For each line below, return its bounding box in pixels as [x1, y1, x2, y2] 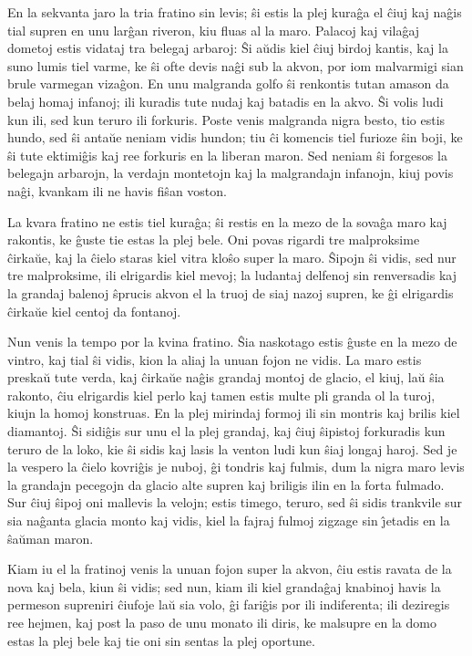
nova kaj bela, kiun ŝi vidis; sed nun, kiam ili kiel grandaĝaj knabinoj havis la [7, 577, 441, 596]
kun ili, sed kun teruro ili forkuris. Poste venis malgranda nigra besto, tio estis [7, 109, 446, 129]
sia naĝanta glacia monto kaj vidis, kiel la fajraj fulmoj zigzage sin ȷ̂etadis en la [7, 511, 450, 530]
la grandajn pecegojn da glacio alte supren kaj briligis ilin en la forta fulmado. [7, 474, 445, 494]
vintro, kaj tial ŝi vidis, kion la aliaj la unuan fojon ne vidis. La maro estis [7, 349, 422, 369]
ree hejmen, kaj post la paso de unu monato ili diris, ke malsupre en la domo [7, 613, 436, 631]
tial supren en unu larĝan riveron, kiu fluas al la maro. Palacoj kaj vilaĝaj [7, 20, 420, 39]
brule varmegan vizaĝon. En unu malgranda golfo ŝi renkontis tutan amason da [7, 74, 449, 93]
